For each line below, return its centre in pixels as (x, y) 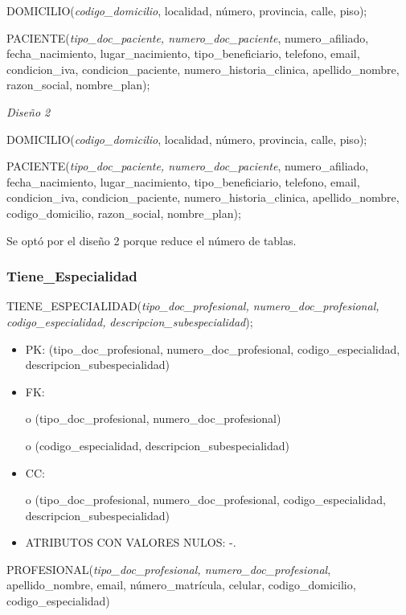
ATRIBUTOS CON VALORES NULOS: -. (131, 542)
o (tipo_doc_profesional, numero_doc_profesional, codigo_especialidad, (205, 500)
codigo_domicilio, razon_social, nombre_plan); (124, 213)
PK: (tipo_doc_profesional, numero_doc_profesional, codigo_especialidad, (213, 348)
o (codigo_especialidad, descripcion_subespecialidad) (158, 445)
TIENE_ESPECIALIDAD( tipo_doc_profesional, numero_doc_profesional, (193, 306)
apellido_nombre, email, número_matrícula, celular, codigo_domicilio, (181, 585)
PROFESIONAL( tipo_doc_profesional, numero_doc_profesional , (169, 569)
